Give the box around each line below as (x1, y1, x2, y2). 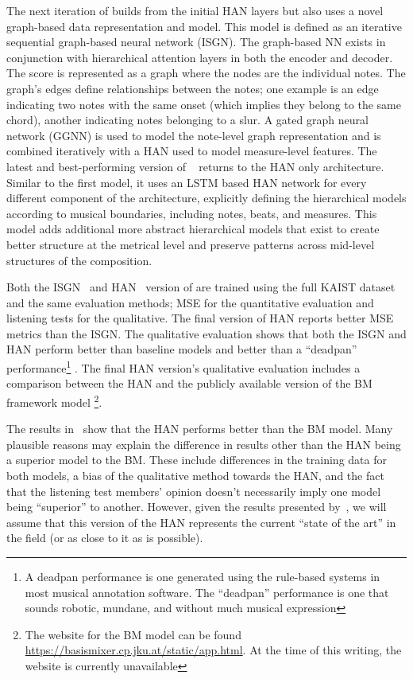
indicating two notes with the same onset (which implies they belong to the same (6, 96, 401, 112)
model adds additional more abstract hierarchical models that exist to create (6, 220, 380, 237)
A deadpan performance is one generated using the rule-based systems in (25, 568, 380, 584)
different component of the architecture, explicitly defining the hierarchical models (6, 189, 407, 206)
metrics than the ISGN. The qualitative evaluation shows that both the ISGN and (6, 325, 407, 341)
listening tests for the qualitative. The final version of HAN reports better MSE (6, 310, 394, 326)
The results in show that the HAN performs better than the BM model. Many (6, 420, 393, 437)
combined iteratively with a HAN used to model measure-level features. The (6, 142, 377, 159)
